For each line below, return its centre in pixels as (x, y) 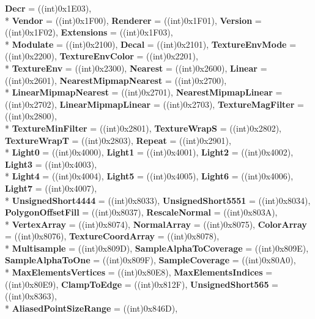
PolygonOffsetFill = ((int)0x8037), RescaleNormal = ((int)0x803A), (141, 212)
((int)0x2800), (31, 116)
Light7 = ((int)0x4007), (51, 188)
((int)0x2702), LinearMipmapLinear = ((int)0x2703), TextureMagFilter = (154, 104)
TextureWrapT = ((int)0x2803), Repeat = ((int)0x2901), (118, 140)
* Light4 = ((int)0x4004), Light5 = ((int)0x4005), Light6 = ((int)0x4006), (149, 176)
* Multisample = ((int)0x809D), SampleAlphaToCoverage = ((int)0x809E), (157, 248)
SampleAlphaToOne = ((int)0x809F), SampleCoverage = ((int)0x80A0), (150, 260)
